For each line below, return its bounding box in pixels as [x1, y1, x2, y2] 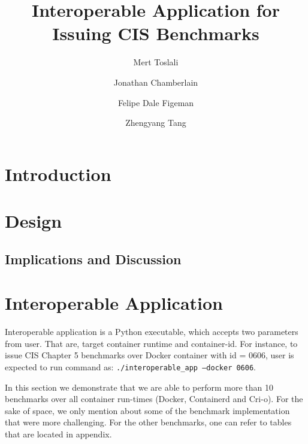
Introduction [5, 161, 111, 186]
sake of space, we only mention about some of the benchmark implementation [5, 404, 290, 416]
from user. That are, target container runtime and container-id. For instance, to [5, 337, 298, 349]
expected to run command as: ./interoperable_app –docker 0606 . [5, 360, 256, 373]
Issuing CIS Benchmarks [52, 21, 259, 46]
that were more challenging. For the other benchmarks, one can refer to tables [5, 416, 292, 428]
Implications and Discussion [5, 249, 182, 268]
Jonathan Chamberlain [113, 75, 198, 88]
